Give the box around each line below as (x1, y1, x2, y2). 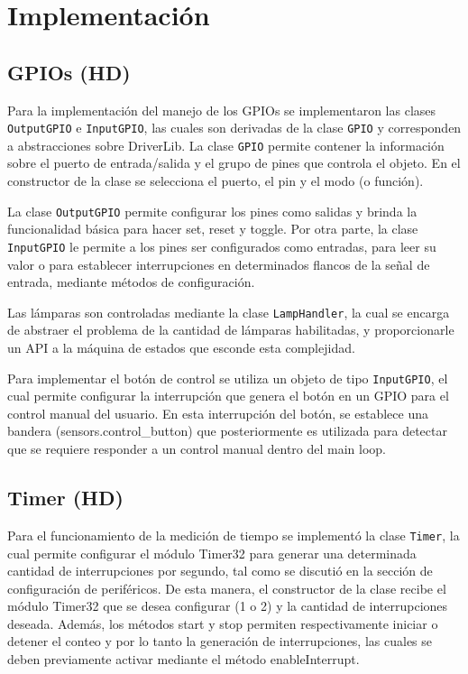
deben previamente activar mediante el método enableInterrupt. (7, 650, 360, 669)
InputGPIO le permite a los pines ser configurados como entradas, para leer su (7, 236, 436, 255)
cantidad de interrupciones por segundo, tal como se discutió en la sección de (7, 561, 433, 580)
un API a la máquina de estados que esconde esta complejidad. (7, 338, 355, 357)
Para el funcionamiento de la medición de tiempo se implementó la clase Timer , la (7, 525, 460, 544)
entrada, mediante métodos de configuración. (7, 272, 255, 291)
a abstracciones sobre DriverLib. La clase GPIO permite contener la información (7, 135, 445, 154)
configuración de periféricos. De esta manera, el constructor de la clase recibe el (7, 578, 446, 597)
